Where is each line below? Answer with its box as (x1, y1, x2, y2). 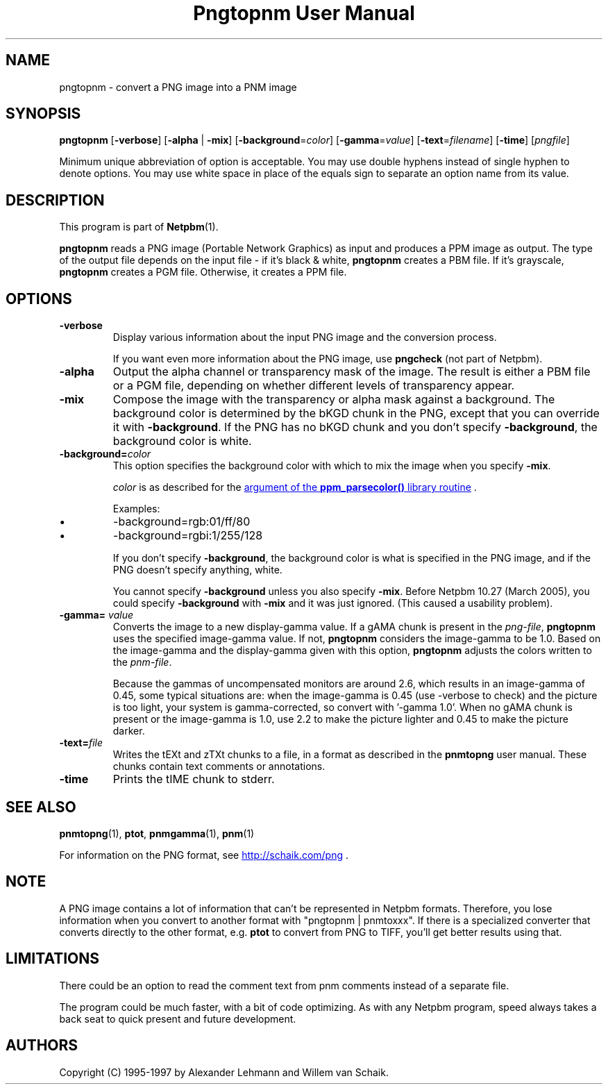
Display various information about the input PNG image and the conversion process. (112, 331, 497, 344)
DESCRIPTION (6, 191, 105, 209)
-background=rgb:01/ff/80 (113, 514, 251, 529)
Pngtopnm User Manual (193, 1, 415, 25)
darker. (112, 725, 145, 737)
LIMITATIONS (6, 950, 100, 968)
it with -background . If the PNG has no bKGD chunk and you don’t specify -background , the (112, 420, 598, 435)
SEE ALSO (6, 798, 76, 816)
